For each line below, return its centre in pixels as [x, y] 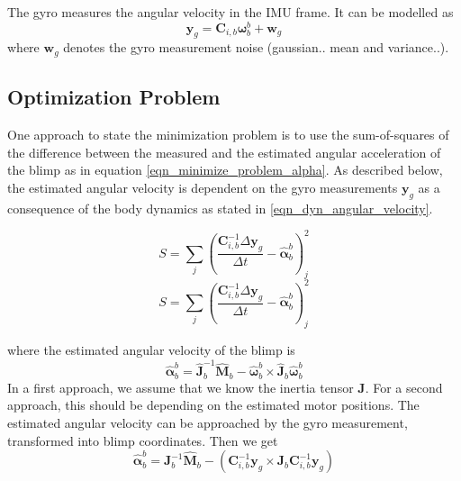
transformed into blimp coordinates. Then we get [143, 440]
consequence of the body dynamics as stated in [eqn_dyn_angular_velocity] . [220, 208]
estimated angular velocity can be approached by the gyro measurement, [208, 422]
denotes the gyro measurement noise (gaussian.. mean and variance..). [256, 47]
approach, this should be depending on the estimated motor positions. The [213, 405]
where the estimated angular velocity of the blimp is [151, 349]
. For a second [404, 387]
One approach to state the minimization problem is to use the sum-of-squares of [228, 135]
